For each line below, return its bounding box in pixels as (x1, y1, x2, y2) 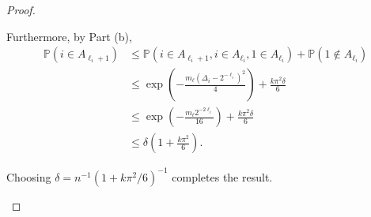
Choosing (6, 168, 51, 185)
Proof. (6, 2, 36, 17)
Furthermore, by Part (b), (6, 28, 132, 44)
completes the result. (172, 168, 273, 185)
